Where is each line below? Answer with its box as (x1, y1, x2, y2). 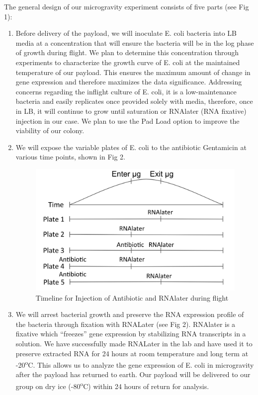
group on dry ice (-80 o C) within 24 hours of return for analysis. (15, 379, 209, 391)
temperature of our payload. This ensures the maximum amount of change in (15, 67, 251, 77)
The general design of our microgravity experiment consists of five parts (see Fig (4, 1, 249, 11)
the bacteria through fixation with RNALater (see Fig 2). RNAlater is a (15, 318, 236, 329)
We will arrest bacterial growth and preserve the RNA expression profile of (15, 309, 244, 319)
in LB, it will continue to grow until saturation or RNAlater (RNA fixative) (15, 105, 247, 116)
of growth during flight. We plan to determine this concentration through (15, 47, 239, 58)
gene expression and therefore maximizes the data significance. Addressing (15, 77, 242, 87)
